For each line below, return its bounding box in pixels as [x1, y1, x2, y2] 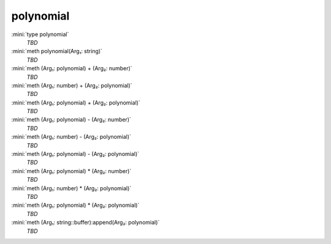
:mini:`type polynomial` [11, 31, 69, 38]
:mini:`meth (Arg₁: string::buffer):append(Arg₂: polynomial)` [11, 219, 160, 226]
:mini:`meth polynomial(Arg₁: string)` [11, 48, 102, 55]
